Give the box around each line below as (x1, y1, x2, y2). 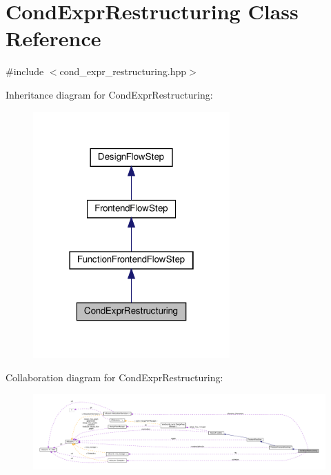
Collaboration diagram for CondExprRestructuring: (6, 370, 223, 384)
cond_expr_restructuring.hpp (59, 64, 187, 79)
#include (6, 64, 44, 79)
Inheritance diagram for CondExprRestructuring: (6, 87, 213, 101)
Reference (6, 24, 101, 52)
